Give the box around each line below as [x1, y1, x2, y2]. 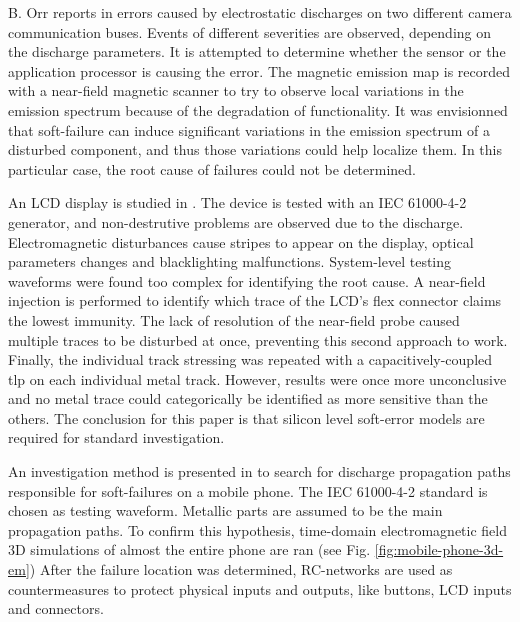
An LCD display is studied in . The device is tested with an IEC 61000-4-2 [8, 192, 467, 213]
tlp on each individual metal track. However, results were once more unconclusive [8, 368, 507, 389]
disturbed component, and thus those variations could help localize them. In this [8, 139, 502, 160]
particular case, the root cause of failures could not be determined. [8, 158, 416, 179]
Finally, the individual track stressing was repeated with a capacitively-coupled [8, 349, 493, 370]
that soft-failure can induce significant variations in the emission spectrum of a [8, 119, 491, 140]
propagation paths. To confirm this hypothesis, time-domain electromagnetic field [8, 519, 507, 540]
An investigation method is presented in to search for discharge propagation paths [8, 461, 511, 482]
